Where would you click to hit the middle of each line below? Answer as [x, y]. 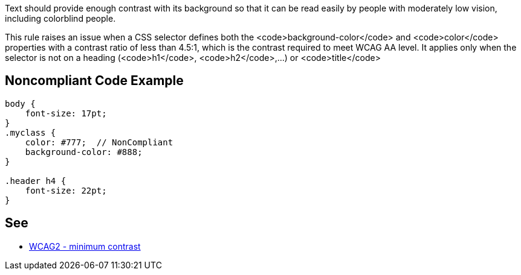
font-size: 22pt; [66, 190]
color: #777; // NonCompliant [99, 142]
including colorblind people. [60, 18]
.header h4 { [36, 181]
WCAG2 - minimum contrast [85, 246]
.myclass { [31, 132]
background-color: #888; [84, 152]
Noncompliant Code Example [94, 81]
